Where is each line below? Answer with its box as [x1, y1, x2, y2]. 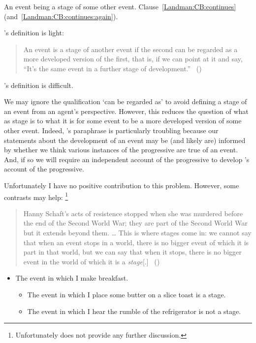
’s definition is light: [4, 28, 64, 38]
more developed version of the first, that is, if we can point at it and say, [23, 54, 243, 64]
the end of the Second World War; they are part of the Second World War [23, 218, 248, 228]
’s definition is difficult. [4, 80, 73, 90]
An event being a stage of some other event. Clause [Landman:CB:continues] [4, 1, 236, 11]
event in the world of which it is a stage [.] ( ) [23, 256, 160, 266]
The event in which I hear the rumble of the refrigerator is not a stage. [27, 306, 241, 316]
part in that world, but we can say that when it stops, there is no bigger [23, 247, 242, 257]
